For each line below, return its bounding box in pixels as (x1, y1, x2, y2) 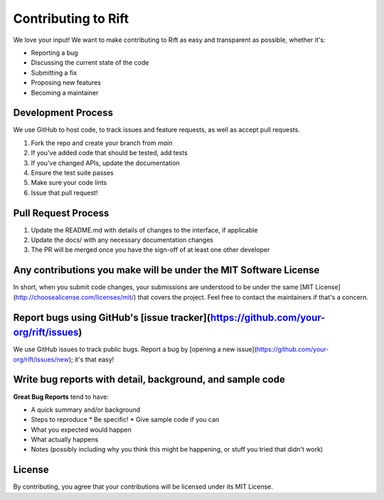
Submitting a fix (31, 68, 78, 77)
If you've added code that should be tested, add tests (31, 149, 188, 157)
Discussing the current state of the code (31, 58, 149, 67)
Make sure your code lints (31, 179, 107, 187)
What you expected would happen (31, 425, 132, 434)
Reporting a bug (31, 48, 78, 57)
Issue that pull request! (31, 188, 98, 197)
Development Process (13, 107, 114, 119)
